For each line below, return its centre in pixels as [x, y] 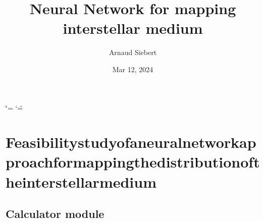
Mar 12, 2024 [133, 69]
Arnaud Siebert [133, 52]
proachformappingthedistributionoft [133, 162]
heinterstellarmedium [81, 181]
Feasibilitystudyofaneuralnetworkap [131, 142]
